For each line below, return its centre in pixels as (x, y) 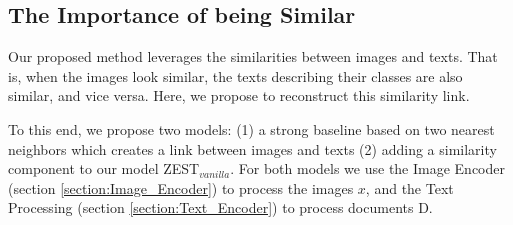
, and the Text (409, 187)
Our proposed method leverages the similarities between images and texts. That (253, 56)
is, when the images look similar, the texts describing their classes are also (235, 75)
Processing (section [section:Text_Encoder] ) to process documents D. (220, 207)
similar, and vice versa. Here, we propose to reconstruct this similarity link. (239, 95)
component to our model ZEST (104, 168)
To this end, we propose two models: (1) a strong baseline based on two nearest (251, 128)
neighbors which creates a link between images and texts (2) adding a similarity (252, 148)
